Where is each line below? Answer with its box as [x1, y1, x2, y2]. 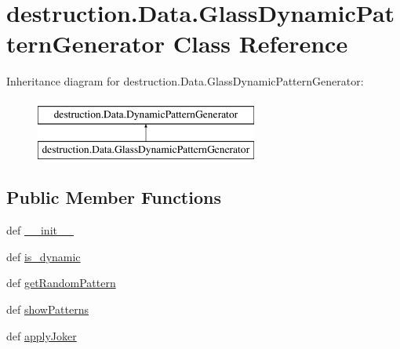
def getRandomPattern [6, 274, 116, 291]
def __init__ [6, 222, 74, 238]
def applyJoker [6, 327, 77, 344]
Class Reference [173, 27, 348, 60]
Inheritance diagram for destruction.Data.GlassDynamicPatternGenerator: [6, 73, 364, 89]
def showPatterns [6, 301, 89, 318]
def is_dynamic [6, 248, 81, 264]
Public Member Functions [6, 185, 221, 209]
